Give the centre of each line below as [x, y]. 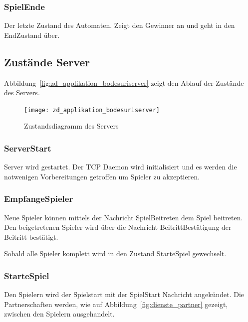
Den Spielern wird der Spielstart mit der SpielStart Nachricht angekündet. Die [124, 294]
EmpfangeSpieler [39, 199]
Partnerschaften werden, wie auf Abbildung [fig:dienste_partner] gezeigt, [116, 304]
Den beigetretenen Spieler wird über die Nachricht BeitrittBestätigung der [118, 227]
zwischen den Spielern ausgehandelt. [59, 314]
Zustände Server [47, 62]
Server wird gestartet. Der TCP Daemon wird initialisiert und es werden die [121, 167]
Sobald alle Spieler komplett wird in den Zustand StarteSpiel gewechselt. [115, 253]
